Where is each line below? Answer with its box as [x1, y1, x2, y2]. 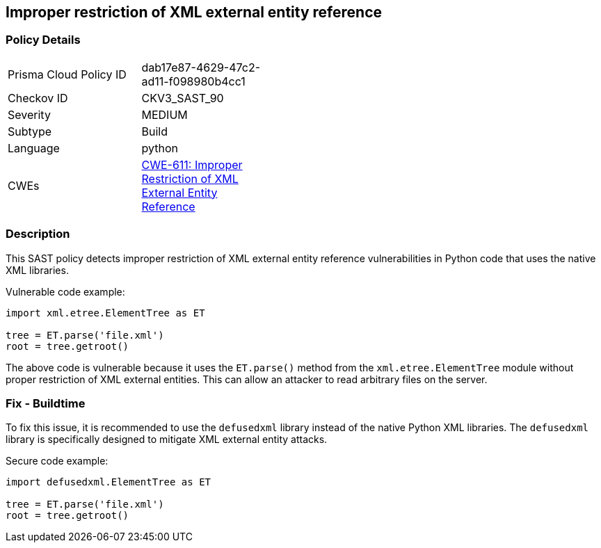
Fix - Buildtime [6, 396, 86, 410]
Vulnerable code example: [6, 285, 125, 298]
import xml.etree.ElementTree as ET [6, 307, 205, 319]
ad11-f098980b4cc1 [141, 74, 246, 88]
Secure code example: [6, 455, 109, 467]
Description [6, 227, 70, 241]
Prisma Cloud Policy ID [8, 67, 127, 81]
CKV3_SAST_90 [141, 90, 224, 105]
